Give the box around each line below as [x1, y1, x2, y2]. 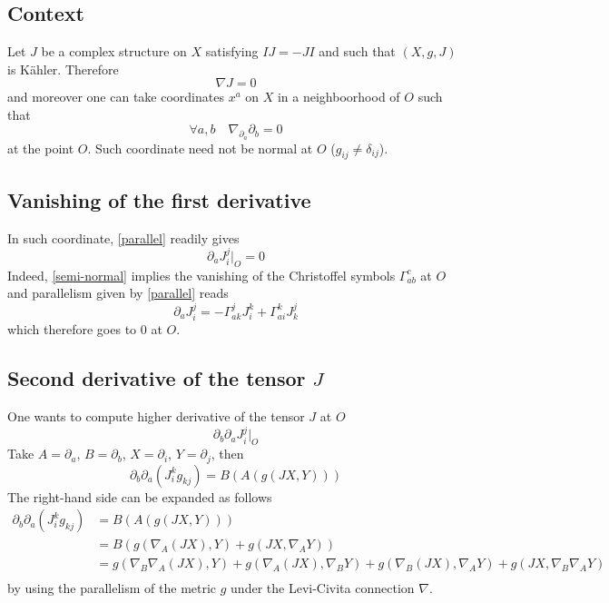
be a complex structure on [41, 42, 187, 60]
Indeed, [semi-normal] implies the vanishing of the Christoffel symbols [7, 265, 396, 284]
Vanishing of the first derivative [7, 185, 311, 213]
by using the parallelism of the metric [7, 578, 217, 598]
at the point [7, 138, 74, 157]
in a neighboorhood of [277, 87, 400, 106]
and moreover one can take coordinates [7, 87, 224, 106]
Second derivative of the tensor [7, 364, 306, 392]
